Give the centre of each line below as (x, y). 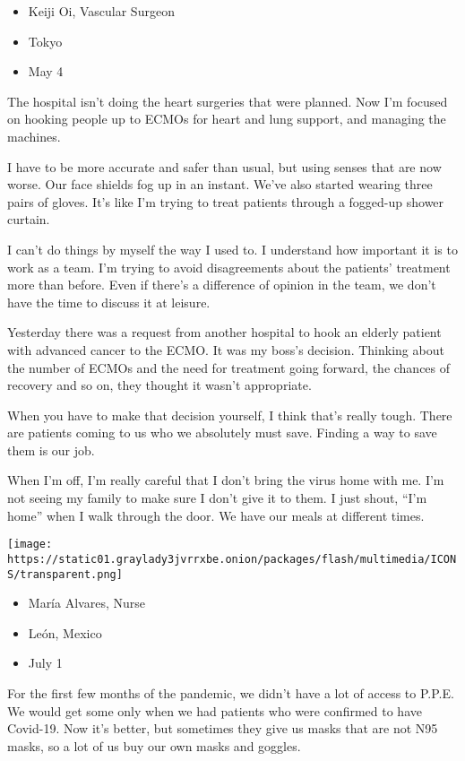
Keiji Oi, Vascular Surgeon (101, 11)
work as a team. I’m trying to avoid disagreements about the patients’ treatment (229, 267)
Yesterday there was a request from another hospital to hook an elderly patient (224, 332)
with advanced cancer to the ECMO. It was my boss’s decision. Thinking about (226, 349)
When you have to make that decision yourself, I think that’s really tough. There (230, 415)
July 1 (45, 663)
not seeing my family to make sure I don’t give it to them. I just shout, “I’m (217, 498)
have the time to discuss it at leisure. (109, 302)
